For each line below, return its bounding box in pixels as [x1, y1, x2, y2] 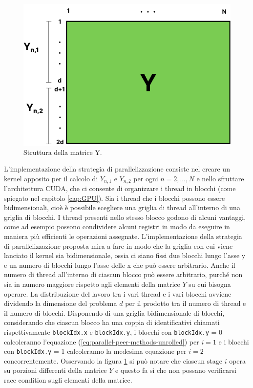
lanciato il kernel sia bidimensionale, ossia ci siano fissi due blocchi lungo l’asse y [4, 250, 246, 260]
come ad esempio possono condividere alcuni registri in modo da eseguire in [4, 221, 230, 232]
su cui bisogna [189, 279, 231, 289]
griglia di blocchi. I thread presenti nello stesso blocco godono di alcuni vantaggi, [4, 212, 246, 222]
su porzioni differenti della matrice [4, 365, 107, 375]
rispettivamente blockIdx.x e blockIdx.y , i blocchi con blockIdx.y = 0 [4, 326, 223, 337]
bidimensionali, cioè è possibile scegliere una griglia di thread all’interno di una [4, 202, 240, 213]
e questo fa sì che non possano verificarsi [115, 365, 236, 375]
